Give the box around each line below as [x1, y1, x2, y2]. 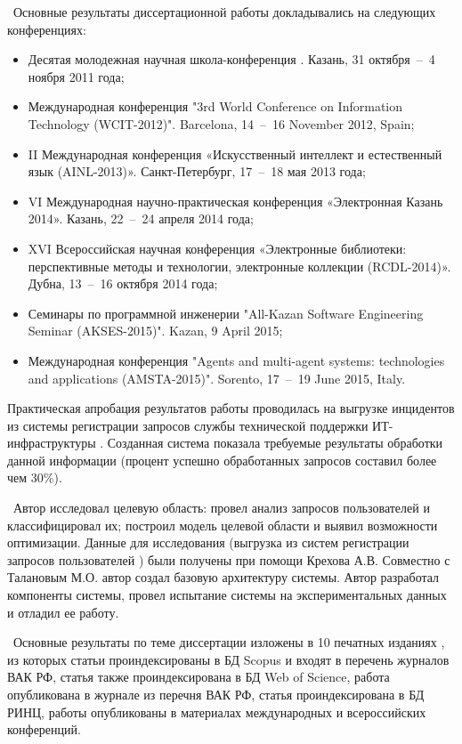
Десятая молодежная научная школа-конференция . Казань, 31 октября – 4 [28, 50, 435, 69]
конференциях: [7, 20, 86, 38]
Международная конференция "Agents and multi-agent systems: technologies [28, 351, 445, 369]
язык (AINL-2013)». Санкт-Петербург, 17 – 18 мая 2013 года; [28, 162, 366, 181]
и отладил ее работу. [7, 602, 119, 621]
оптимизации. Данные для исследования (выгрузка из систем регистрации [7, 533, 409, 552]
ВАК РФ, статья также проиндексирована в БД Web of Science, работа [7, 667, 390, 686]
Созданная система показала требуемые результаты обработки [107, 433, 443, 452]
